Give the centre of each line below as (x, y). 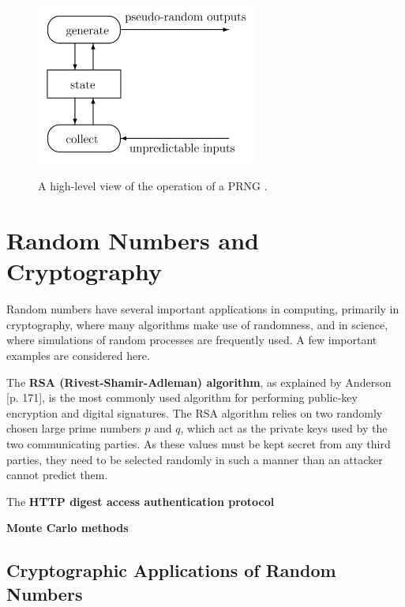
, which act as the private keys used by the (284, 428)
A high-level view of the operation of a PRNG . (153, 186)
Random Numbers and (133, 240)
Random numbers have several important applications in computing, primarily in (203, 309)
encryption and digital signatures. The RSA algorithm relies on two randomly (195, 412)
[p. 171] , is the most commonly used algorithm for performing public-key (182, 397)
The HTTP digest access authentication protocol (141, 501)
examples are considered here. (78, 355)
